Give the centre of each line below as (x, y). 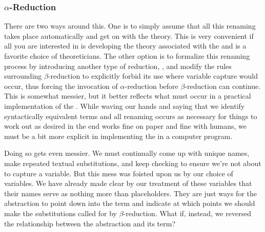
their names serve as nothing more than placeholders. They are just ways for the (130, 193)
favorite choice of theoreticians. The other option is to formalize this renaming (127, 56)
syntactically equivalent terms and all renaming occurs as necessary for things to (131, 116)
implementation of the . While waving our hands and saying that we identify (125, 106)
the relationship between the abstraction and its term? (90, 223)
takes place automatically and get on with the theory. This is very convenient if (129, 36)
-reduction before (151, 86)
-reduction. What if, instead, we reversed (187, 213)
